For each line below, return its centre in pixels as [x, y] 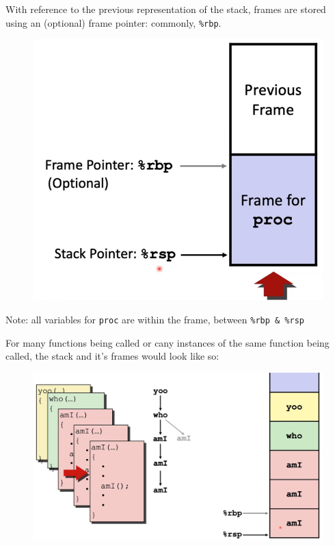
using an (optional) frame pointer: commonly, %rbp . [113, 22]
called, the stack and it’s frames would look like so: [112, 356]
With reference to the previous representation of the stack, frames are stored [166, 9]
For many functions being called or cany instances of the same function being [167, 342]
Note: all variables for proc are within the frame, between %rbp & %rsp [155, 320]
